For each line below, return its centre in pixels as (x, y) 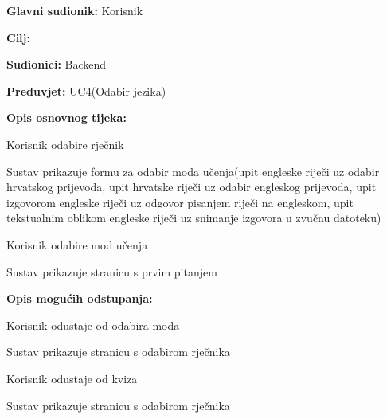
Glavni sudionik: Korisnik (75, 10)
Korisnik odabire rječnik (65, 144)
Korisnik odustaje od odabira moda (93, 325)
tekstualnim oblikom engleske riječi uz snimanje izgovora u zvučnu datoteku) (194, 218)
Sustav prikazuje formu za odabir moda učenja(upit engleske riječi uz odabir (193, 171)
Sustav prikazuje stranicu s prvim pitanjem (112, 271)
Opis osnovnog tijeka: (66, 117)
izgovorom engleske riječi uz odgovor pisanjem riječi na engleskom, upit (180, 202)
